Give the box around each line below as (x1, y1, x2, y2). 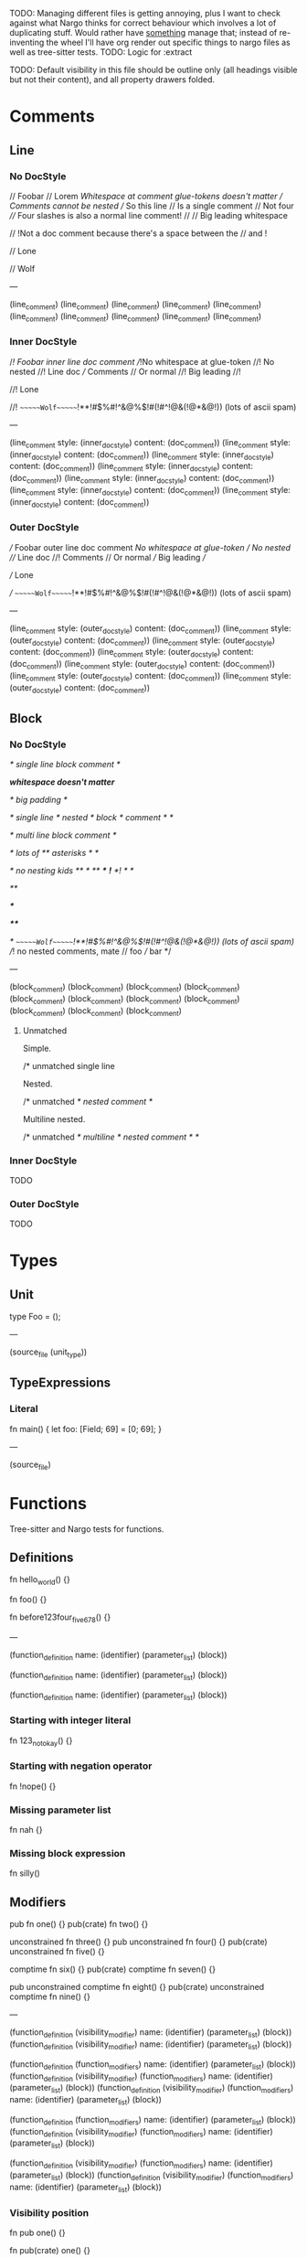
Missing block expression (9, 1846, 126, 1859)
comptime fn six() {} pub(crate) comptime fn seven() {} (9, 1964, 217, 1974)
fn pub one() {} (9, 2227, 66, 2238)
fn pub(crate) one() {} (9, 2244, 91, 2255)
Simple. (22, 1043, 52, 1054)
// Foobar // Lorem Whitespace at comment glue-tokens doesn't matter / (9, 190, 283, 201)
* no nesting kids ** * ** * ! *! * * (9, 865, 134, 876)
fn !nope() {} (9, 1781, 57, 1792)
